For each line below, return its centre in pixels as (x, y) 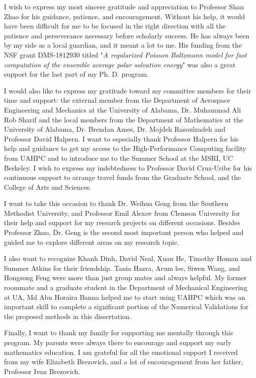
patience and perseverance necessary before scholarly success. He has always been (127, 35)
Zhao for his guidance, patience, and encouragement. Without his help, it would (125, 16)
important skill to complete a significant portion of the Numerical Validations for (126, 306)
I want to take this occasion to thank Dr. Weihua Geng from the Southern (116, 203)
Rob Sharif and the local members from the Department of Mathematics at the (124, 119)
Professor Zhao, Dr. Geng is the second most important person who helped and (124, 232)
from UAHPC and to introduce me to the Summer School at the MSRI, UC (119, 158)
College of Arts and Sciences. (48, 187)
